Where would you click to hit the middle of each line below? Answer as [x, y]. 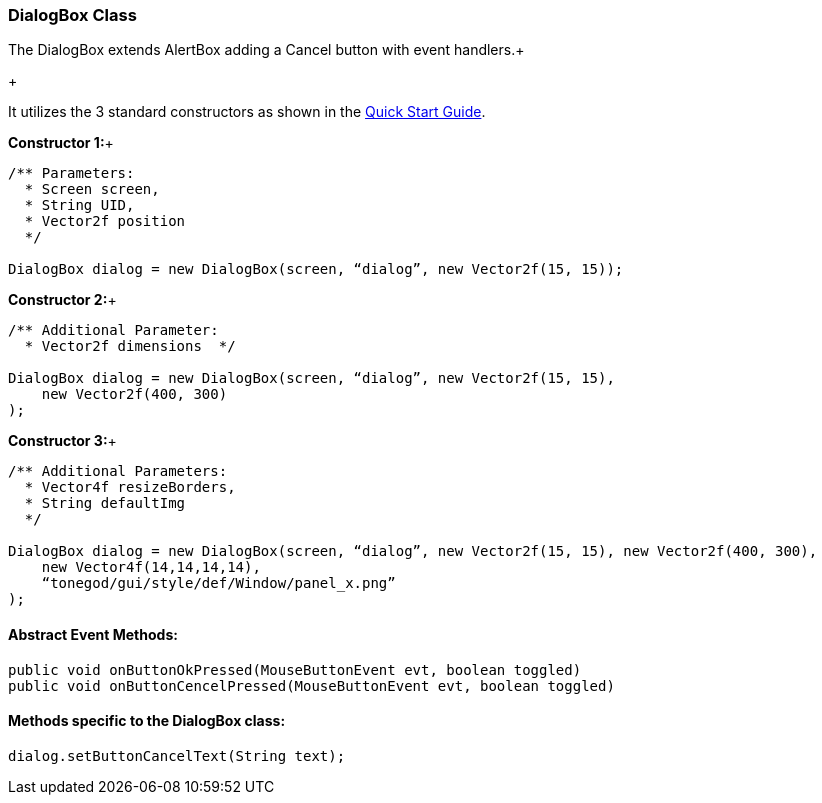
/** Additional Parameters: [118, 471]
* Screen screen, [92, 189]
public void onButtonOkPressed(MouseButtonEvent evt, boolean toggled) [295, 669]
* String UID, [79, 205]
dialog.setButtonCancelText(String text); [177, 755]
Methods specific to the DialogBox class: [147, 721]
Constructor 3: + [62, 441]
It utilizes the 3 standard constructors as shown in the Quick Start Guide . [247, 112]
